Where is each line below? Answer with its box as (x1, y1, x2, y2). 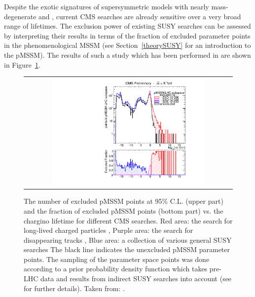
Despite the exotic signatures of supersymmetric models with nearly (4, 1, 209, 11)
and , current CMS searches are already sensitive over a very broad (38, 11, 241, 21)
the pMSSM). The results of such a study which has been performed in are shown (4, 49, 251, 60)
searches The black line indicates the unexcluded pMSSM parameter (24, 244, 230, 255)
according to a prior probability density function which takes (24, 263, 208, 274)
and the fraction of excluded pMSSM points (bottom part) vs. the (24, 205, 223, 216)
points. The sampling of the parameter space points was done (24, 254, 210, 264)
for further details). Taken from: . (24, 283, 125, 293)
